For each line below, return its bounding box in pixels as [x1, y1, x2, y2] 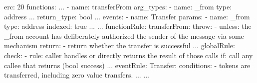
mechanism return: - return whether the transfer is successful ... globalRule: [4, 40, 235, 51]
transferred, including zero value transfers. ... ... [4, 70, 150, 80]
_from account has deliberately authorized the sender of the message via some [4, 30, 244, 41]
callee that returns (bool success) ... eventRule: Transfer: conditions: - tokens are [4, 60, 251, 70]
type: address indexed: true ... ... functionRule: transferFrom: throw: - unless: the [4, 21, 252, 31]
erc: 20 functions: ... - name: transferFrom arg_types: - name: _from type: [4, 1, 232, 11]
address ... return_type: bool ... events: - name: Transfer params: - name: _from [4, 11, 250, 21]
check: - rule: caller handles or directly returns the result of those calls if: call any [4, 50, 253, 60]
